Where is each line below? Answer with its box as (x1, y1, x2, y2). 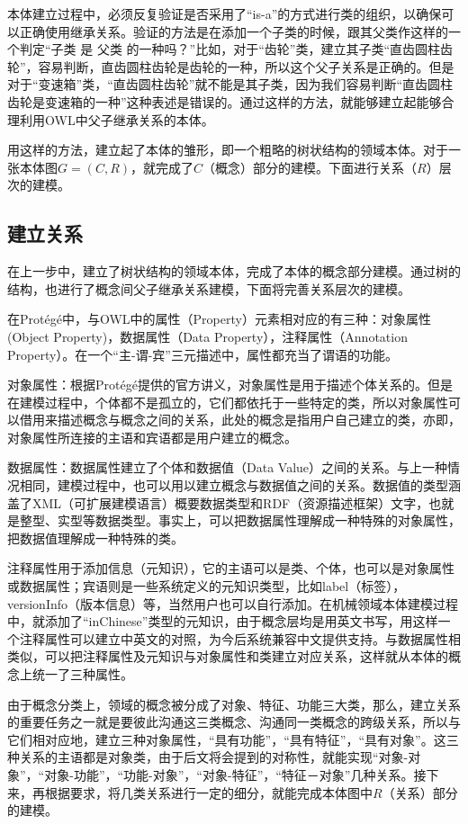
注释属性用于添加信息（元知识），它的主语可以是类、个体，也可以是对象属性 (7, 559, 454, 578)
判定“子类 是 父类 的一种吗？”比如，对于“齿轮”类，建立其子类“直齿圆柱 (19, 40, 441, 58)
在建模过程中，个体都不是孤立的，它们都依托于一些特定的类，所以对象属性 (7, 392, 448, 411)
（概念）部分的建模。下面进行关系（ (202, 157, 418, 176)
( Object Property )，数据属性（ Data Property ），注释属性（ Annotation (7, 327, 408, 345)
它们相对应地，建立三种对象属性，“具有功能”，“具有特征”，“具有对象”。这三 (7, 730, 459, 748)
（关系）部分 (382, 783, 458, 802)
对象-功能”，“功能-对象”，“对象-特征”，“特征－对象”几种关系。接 (44, 765, 427, 784)
